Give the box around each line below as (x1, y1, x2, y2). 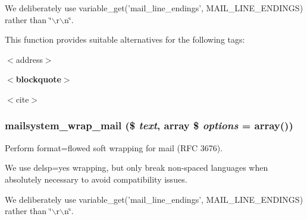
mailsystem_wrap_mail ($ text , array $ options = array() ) (5, 118, 293, 133)
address (15, 53, 43, 65)
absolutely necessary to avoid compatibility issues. (5, 173, 187, 185)
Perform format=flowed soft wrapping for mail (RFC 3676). (5, 141, 223, 154)
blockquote (15, 73, 61, 85)
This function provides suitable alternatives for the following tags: (5, 33, 245, 46)
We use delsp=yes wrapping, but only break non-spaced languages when (5, 161, 268, 174)
